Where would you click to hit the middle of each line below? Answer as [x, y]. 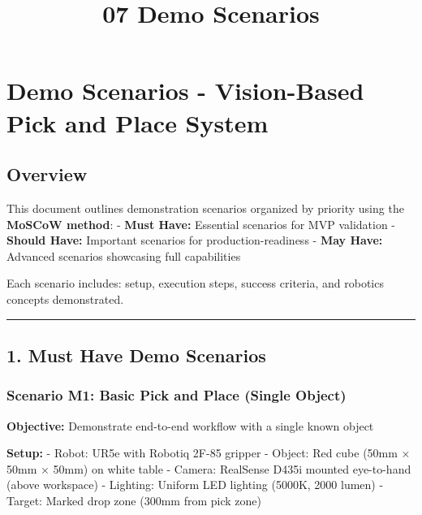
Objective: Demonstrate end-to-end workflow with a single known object [190, 425]
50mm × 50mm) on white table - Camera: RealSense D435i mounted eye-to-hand [209, 468]
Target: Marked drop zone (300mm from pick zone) [134, 500]
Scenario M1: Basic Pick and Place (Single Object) [177, 395]
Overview [47, 174]
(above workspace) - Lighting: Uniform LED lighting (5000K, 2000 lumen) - [195, 485]
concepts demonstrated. [65, 299]
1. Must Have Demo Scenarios [136, 355]
